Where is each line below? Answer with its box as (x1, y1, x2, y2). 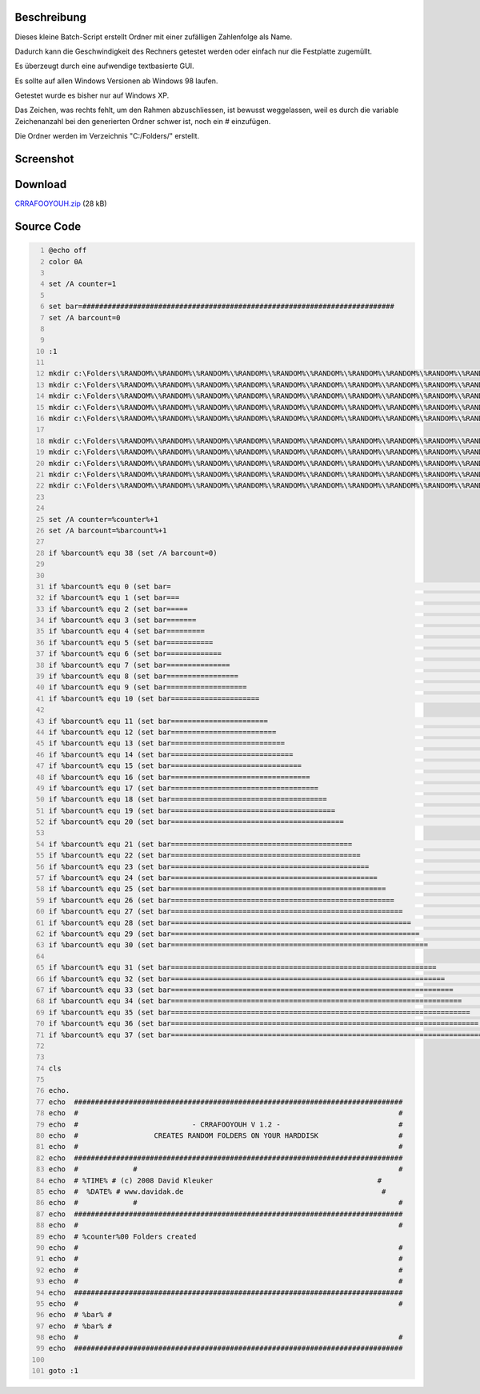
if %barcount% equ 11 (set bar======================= (48, 717, 268, 725)
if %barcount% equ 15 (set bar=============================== (48, 761, 302, 770)
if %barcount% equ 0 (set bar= (48, 581, 171, 591)
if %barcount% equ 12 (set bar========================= (48, 727, 277, 737)
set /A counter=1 (48, 279, 117, 288)
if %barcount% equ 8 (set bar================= (48, 672, 239, 681)
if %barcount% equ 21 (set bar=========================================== (48, 839, 353, 849)
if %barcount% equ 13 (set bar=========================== (48, 739, 286, 748)
